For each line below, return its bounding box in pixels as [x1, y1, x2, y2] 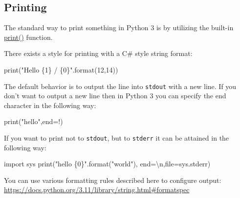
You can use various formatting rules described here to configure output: [4, 175, 221, 185]
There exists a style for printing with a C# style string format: [4, 48, 193, 58]
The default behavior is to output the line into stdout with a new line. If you [4, 81, 237, 91]
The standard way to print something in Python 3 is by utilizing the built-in [4, 22, 234, 33]
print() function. [4, 32, 53, 42]
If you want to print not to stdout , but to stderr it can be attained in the [4, 133, 229, 143]
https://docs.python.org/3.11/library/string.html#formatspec [4, 184, 190, 195]
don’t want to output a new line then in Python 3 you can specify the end [4, 90, 226, 101]
